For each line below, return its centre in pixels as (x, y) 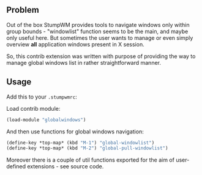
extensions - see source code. (65, 166)
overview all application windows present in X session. (76, 44)
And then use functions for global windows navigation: (75, 132)
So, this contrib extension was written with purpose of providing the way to (101, 56)
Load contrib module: (33, 108)
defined (16, 166)
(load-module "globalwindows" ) (46, 120)
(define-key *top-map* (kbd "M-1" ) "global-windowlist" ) (80, 143)
